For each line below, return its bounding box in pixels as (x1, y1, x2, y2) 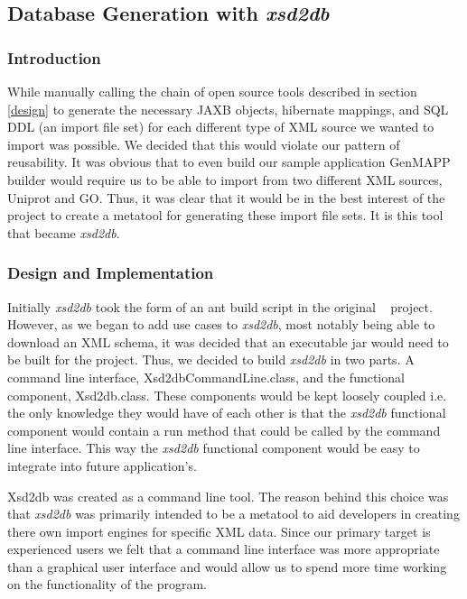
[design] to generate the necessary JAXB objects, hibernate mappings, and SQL (7, 99, 449, 118)
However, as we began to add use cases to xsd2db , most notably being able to (7, 315, 435, 334)
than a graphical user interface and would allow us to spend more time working (7, 557, 447, 576)
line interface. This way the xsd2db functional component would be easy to (7, 438, 420, 457)
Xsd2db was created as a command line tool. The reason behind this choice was (7, 486, 449, 505)
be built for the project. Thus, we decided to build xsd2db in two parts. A (7, 350, 415, 369)
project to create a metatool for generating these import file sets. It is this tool (7, 206, 444, 225)
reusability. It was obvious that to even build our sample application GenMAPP (7, 152, 451, 171)
